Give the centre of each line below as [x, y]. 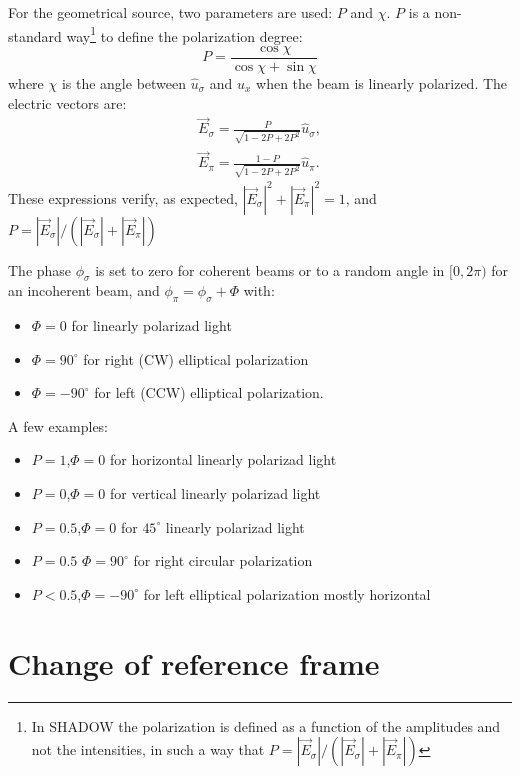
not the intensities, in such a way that [148, 749]
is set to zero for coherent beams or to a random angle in [270, 269]
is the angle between [124, 82]
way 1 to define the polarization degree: [184, 34]
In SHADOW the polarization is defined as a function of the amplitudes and [266, 725]
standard [35, 35]
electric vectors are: [67, 102]
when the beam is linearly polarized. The [382, 82]
